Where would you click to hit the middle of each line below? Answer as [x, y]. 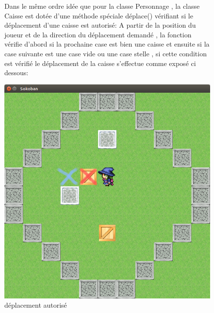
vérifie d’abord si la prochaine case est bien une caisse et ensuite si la [107, 44]
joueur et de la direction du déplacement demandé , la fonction [98, 34]
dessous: [16, 73]
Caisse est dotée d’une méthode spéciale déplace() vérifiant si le [99, 15]
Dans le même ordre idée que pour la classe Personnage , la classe [102, 6]
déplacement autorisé [36, 305]
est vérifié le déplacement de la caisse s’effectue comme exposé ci [100, 63]
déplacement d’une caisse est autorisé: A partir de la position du [100, 25]
